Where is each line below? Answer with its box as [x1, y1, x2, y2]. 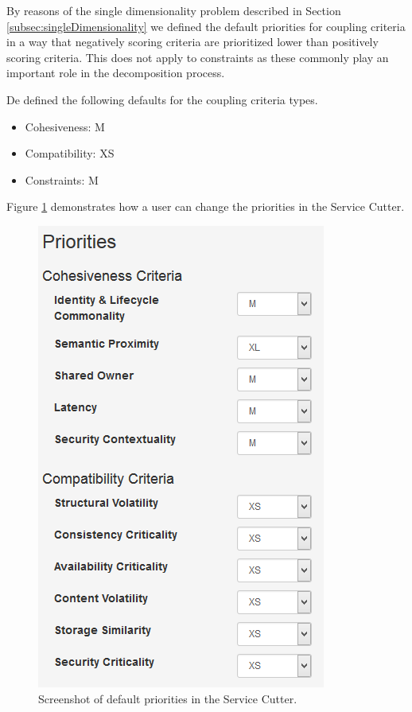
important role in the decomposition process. [6, 64, 225, 81]
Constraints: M [25, 171, 99, 188]
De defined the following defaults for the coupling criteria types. [6, 91, 318, 107]
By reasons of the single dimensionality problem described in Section [6, 2, 341, 18]
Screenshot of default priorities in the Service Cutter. [38, 690, 297, 706]
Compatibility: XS [25, 145, 115, 161]
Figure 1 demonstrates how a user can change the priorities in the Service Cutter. [6, 198, 405, 215]
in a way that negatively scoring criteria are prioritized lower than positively [6, 33, 379, 50]
